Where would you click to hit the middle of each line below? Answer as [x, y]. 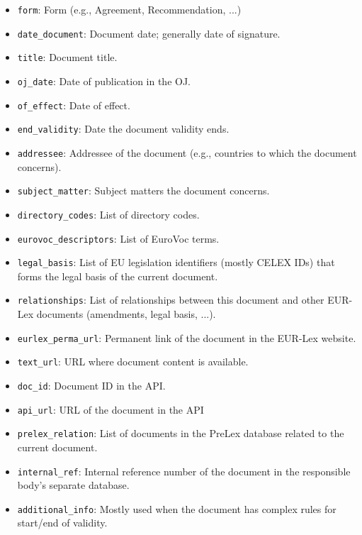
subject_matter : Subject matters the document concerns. [143, 191]
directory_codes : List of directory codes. [108, 214]
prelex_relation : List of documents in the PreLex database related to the [181, 433]
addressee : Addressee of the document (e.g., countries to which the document [187, 152]
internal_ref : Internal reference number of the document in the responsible [184, 471]
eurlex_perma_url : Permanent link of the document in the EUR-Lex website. [187, 337]
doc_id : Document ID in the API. [91, 385]
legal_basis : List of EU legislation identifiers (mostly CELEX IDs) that [176, 262]
